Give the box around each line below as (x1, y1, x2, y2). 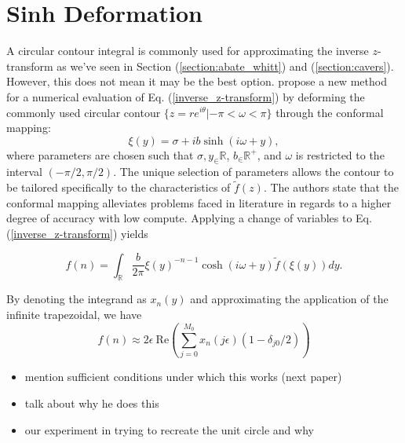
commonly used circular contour (6, 104, 161, 120)
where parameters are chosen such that (6, 146, 194, 163)
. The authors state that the (263, 179, 399, 196)
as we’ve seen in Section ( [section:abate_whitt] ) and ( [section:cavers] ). (57, 57, 394, 74)
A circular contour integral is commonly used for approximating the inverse (6, 42, 369, 59)
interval (6, 163, 42, 180)
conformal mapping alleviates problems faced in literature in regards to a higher (6, 194, 392, 211)
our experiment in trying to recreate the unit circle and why (24, 421, 314, 438)
